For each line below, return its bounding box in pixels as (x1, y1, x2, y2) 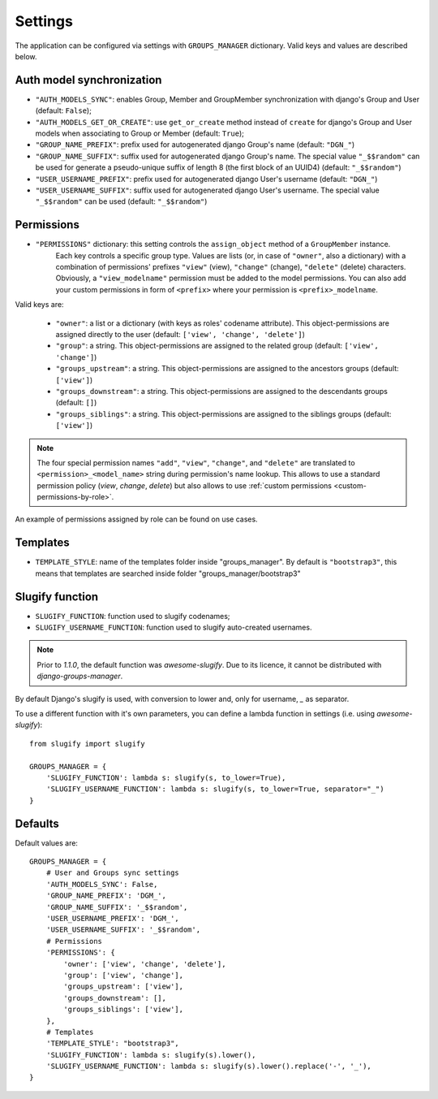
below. (15, 51, 37, 61)
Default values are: (15, 837, 79, 848)
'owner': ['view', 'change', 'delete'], (63, 959, 226, 968)
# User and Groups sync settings (45, 868, 180, 877)
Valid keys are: (15, 300, 64, 309)
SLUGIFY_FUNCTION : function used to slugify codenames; (35, 611, 230, 621)
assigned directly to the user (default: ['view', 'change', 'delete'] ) (55, 330, 306, 339)
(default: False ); (35, 106, 92, 115)
